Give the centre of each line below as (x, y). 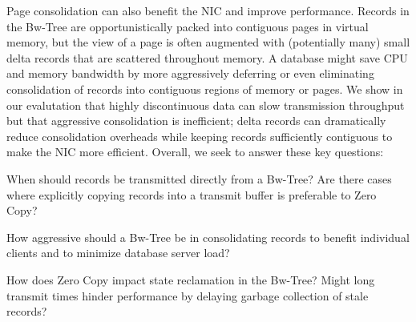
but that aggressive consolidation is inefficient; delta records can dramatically (196, 121)
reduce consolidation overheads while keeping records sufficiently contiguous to (200, 136)
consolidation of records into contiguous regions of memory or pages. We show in (205, 89)
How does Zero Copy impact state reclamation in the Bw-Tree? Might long (191, 279)
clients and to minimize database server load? (118, 253)
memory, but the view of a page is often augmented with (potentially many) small (208, 42)
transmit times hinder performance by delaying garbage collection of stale (188, 295)
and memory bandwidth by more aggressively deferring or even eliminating (190, 73)
